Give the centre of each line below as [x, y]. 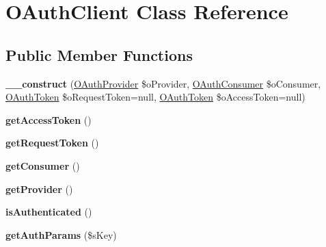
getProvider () [39, 188]
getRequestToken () [52, 143]
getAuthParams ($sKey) [61, 234]
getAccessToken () [49, 119]
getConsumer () [43, 165]
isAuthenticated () [49, 212]
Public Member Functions [99, 54]
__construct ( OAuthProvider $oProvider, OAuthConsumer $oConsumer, [163, 83]
